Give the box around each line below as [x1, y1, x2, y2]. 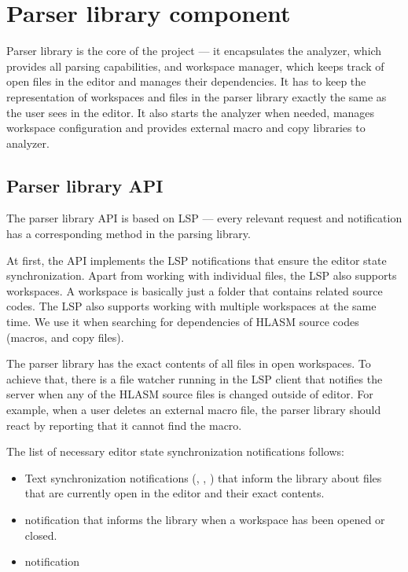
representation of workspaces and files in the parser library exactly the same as [6, 88, 387, 104]
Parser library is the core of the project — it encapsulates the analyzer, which [6, 42, 382, 59]
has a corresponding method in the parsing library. [6, 225, 251, 242]
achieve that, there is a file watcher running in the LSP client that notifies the [6, 370, 383, 387]
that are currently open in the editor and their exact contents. [24, 485, 325, 501]
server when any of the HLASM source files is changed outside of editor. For [6, 386, 373, 402]
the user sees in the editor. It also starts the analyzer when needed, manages [6, 104, 375, 120]
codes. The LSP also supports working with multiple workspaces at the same [6, 298, 377, 314]
